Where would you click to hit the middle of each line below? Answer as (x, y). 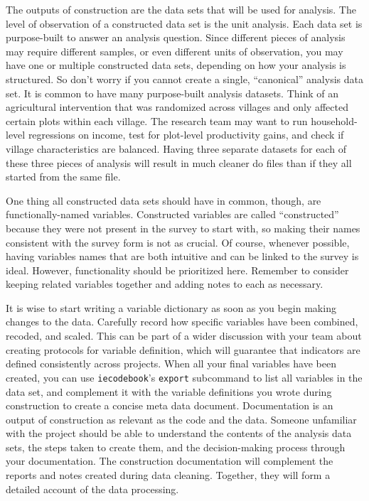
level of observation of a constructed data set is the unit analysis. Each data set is (184, 23)
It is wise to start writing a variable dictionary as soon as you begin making (171, 307)
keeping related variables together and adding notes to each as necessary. (165, 284)
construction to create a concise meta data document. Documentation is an (170, 405)
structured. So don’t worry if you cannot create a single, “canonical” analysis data (184, 79)
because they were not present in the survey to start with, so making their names (183, 228)
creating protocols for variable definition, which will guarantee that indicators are (183, 349)
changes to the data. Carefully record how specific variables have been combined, (182, 322)
